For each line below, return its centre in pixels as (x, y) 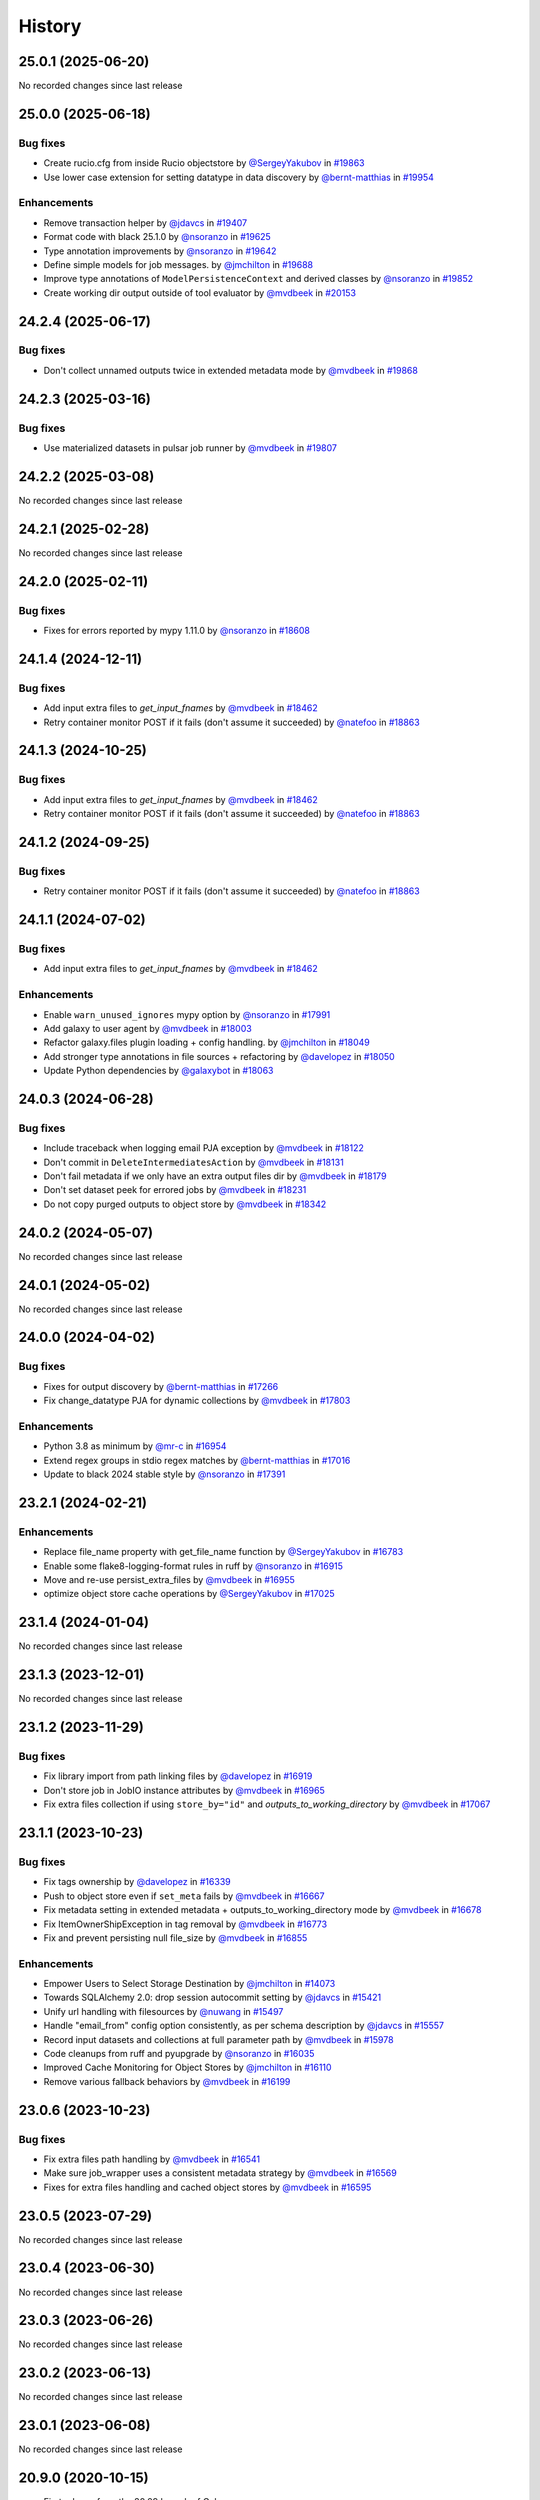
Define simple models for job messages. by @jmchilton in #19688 (178, 264)
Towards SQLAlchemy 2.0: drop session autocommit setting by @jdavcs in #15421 (212, 1997)
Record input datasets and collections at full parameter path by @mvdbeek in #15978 (218, 2039)
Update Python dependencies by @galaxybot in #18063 (158, 1071)
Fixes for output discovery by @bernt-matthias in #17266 (161, 1386)
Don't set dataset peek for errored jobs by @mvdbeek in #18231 (175, 1190)
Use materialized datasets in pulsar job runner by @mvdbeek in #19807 (190, 448)
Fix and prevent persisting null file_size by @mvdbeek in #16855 (175, 1937)
